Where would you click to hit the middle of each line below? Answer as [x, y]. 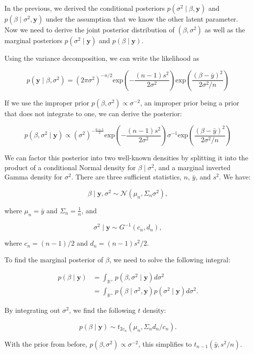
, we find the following [102, 310]
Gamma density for [34, 177]
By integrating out [32, 310]
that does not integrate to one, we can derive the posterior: [93, 113]
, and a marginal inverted [192, 167]
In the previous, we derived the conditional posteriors [85, 8]
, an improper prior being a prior [190, 102]
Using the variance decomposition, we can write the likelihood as [102, 58]
